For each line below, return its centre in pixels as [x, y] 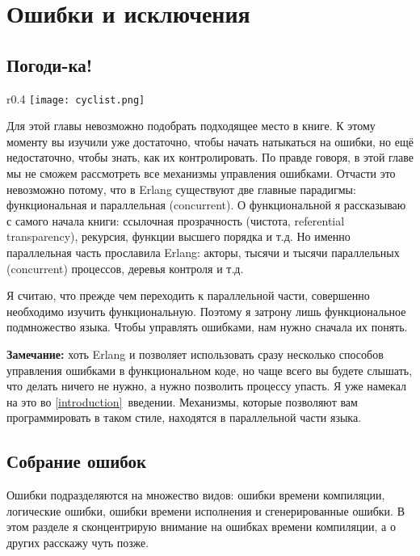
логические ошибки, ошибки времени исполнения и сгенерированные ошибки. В [206, 510]
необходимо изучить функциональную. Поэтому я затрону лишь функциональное [206, 311]
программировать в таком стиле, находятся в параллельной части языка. [184, 417]
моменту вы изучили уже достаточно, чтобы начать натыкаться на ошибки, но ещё [210, 141]
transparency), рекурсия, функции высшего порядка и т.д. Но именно [178, 236]
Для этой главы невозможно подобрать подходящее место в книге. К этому [191, 126]
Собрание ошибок [77, 461]
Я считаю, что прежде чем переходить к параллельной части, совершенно [188, 295]
